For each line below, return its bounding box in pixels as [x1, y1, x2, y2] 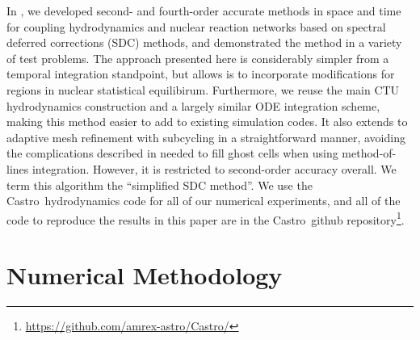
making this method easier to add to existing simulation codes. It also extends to [6, 113, 408, 130]
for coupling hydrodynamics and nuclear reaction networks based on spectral [6, 18, 386, 35]
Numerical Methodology [6, 258, 283, 292]
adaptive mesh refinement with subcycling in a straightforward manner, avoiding [6, 128, 405, 145]
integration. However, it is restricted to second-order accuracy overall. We [31, 160, 397, 177]
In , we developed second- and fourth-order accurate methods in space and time [6, 2, 401, 19]
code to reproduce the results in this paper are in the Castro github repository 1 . [6, 208, 405, 228]
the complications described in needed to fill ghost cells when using [6, 145, 338, 162]
